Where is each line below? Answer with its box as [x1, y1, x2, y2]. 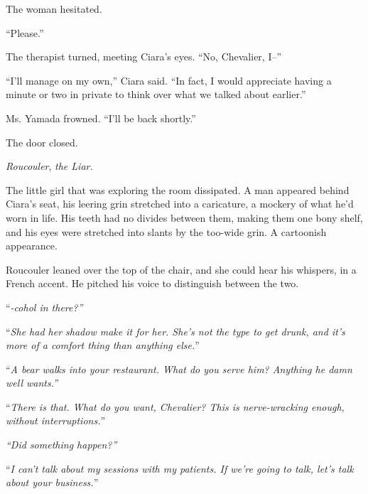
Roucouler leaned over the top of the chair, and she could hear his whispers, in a [6, 262, 357, 276]
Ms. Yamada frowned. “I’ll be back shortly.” [6, 110, 196, 125]
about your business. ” [6, 475, 99, 490]
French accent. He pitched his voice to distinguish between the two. [6, 276, 299, 291]
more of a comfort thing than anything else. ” [6, 338, 200, 353]
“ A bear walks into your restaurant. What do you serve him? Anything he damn [6, 361, 352, 376]
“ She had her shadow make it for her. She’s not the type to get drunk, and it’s [6, 323, 345, 338]
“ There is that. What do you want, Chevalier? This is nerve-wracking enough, [6, 399, 345, 414]
